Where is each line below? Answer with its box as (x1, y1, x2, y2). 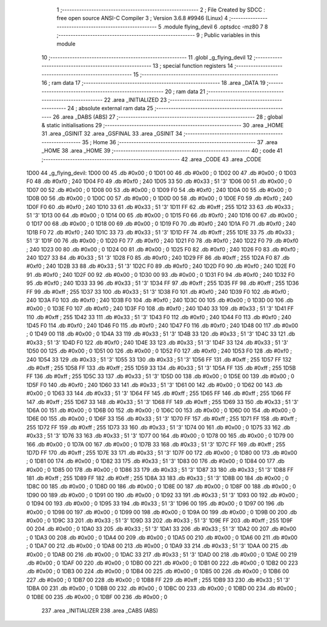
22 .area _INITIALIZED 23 (104, 96, 167, 103)
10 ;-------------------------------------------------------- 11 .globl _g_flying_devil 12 (41, 53, 253, 61)
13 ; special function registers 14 (152, 62, 233, 70)
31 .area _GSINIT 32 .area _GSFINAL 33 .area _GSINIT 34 (41, 130, 183, 138)
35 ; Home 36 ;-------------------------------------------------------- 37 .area (82, 138, 278, 145)
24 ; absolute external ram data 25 (67, 105, 154, 112)
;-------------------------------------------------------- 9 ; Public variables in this (56, 32, 260, 39)
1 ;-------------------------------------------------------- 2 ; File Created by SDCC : (56, 6, 266, 13)
